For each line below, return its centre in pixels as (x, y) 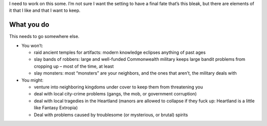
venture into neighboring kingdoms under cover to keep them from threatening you (118, 87)
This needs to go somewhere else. (44, 37)
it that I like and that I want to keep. (45, 10)
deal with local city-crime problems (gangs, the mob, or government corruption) (115, 94)
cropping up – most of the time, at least (74, 66)
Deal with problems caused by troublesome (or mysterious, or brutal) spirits (111, 115)
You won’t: (32, 45)
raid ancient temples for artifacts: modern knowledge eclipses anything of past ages (120, 52)
